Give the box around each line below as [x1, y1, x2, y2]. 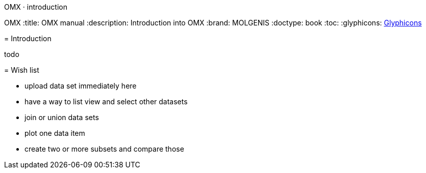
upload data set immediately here [24, 81, 137, 90]
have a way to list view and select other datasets [24, 97, 188, 106]
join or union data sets [24, 113, 99, 122]
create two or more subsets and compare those [24, 145, 184, 153]
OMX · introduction [4, 3, 67, 11]
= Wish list [4, 66, 39, 74]
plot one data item [24, 129, 85, 137]
